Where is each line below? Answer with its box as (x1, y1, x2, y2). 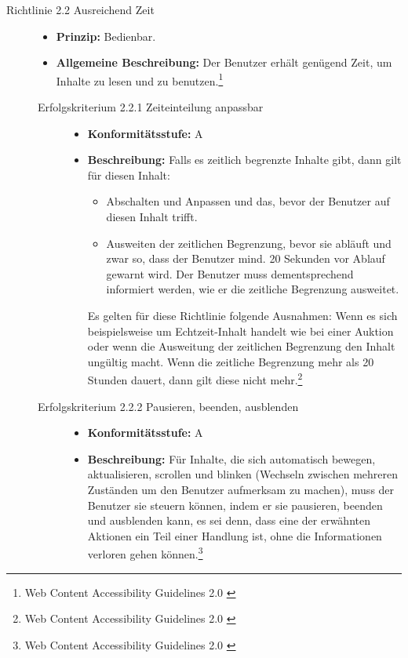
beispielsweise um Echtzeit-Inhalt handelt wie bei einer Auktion (87, 322, 394, 339)
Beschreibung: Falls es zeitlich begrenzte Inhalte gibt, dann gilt (87, 151, 402, 168)
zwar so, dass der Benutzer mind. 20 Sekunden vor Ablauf (106, 250, 385, 267)
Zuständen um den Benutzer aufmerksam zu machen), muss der (87, 481, 395, 497)
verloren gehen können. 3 (87, 543, 203, 562)
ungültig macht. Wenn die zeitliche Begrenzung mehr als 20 (87, 353, 374, 369)
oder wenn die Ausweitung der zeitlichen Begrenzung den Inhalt (87, 338, 395, 354)
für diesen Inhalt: (87, 166, 170, 183)
